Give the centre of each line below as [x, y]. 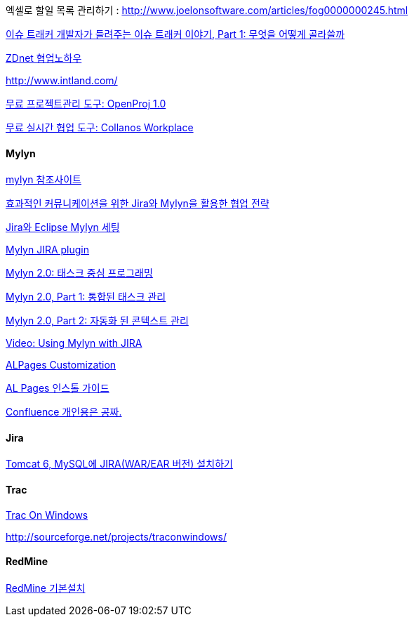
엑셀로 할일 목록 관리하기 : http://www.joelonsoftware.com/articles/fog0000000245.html [207, 10]
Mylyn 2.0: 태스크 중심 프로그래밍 [79, 273]
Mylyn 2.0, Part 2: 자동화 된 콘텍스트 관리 [97, 321]
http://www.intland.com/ [62, 80]
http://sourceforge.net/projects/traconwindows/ [116, 536]
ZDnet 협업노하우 [44, 58]
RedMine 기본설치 [46, 588]
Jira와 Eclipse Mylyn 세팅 [63, 227]
